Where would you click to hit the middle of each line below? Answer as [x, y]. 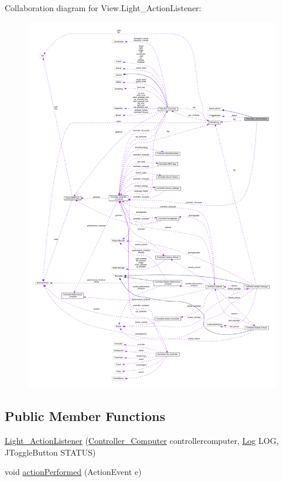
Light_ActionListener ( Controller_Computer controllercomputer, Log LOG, [142, 441]
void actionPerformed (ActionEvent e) [73, 472]
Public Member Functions [85, 416]
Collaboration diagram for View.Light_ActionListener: [103, 8]
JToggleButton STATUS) [50, 452]
